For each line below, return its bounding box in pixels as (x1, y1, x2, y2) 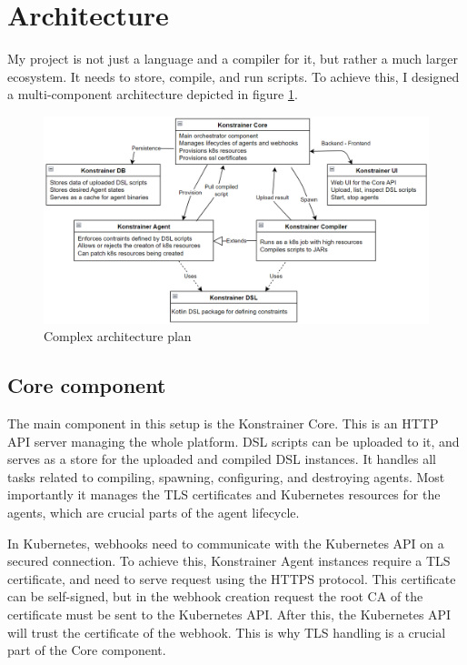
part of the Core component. (7, 640, 166, 660)
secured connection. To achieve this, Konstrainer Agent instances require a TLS (7, 551, 451, 570)
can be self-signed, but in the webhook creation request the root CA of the (7, 587, 423, 606)
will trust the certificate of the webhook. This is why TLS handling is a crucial (7, 622, 446, 641)
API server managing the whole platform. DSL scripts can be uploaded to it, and (7, 431, 460, 450)
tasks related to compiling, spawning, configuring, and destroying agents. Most (7, 467, 445, 486)
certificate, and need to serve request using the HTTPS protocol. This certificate (7, 569, 456, 588)
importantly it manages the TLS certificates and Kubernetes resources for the (7, 485, 441, 504)
